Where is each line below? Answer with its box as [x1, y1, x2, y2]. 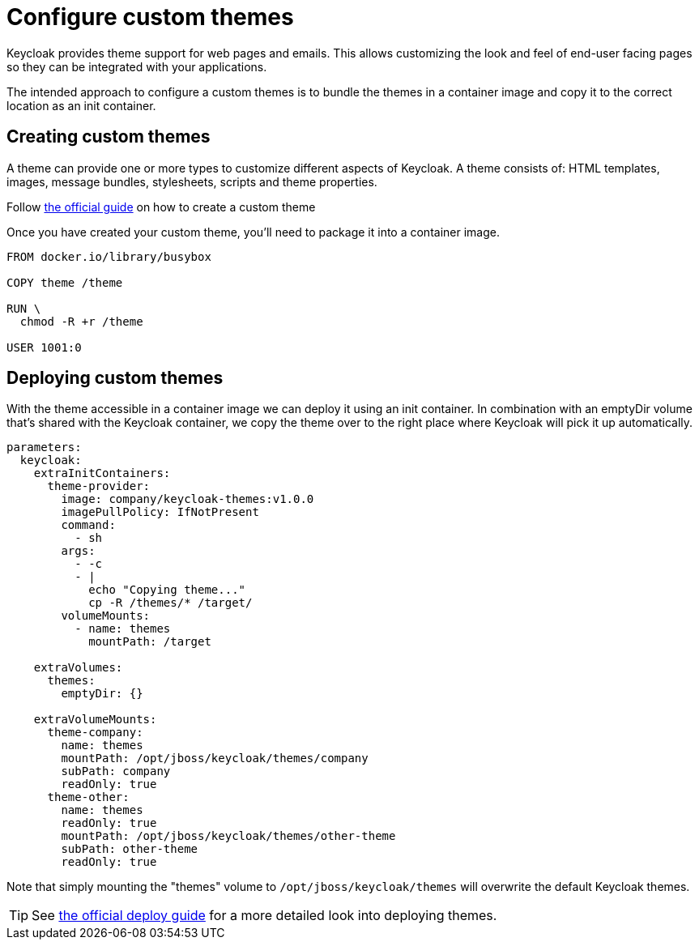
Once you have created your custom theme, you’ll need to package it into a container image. [6, 224, 500, 239]
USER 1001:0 [6, 340, 82, 354]
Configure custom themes [6, 3, 294, 31]
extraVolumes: [33, 661, 123, 675]
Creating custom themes [6, 126, 211, 147]
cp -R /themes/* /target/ [88, 596, 253, 610]
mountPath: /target [88, 635, 211, 649]
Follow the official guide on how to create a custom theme [6, 199, 316, 214]
